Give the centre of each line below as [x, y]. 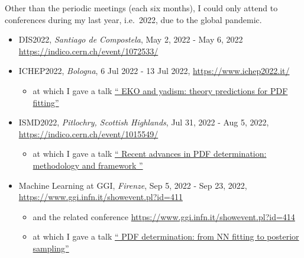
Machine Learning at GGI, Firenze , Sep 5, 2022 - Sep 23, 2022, [133, 185]
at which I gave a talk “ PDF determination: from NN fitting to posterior [166, 236]
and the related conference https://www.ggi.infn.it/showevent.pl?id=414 [164, 216]
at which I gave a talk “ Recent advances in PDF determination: [150, 154]
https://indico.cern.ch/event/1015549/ [88, 133]
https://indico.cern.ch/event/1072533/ [88, 51]
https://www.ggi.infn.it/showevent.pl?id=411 [101, 197]
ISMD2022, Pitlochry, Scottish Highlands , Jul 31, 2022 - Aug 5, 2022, [144, 122]
